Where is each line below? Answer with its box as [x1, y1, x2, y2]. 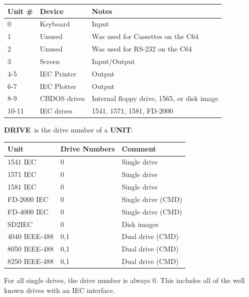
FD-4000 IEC [7, 206, 48, 216]
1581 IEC [7, 181, 36, 191]
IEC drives [39, 105, 73, 116]
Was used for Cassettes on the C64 [91, 31, 198, 41]
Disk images [121, 218, 158, 229]
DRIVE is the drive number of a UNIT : [4, 124, 133, 135]
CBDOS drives [39, 93, 85, 103]
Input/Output [91, 55, 135, 66]
